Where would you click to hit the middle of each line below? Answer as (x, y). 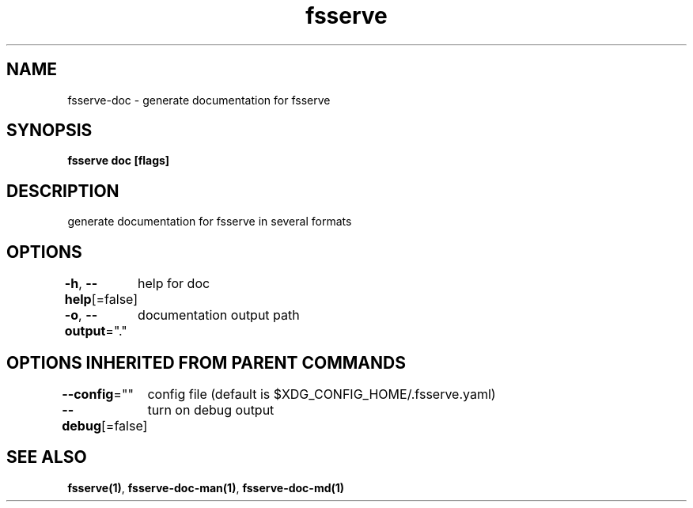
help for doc (174, 284)
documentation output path (219, 315)
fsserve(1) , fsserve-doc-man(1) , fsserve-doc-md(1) (206, 487)
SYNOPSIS (49, 131)
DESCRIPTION (63, 191)
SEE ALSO (47, 457)
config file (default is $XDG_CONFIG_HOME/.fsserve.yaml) (322, 394)
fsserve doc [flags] (119, 161)
